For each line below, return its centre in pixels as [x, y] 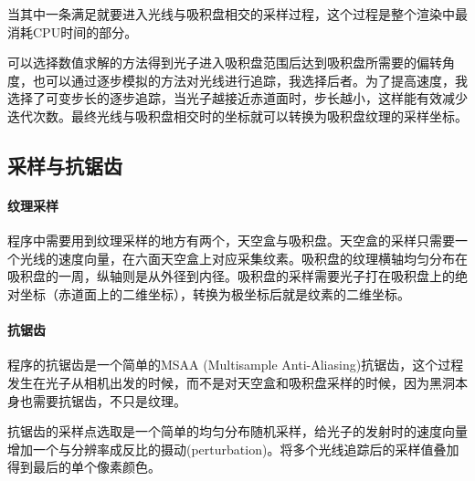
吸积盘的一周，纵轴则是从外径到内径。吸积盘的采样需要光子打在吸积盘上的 [231, 276]
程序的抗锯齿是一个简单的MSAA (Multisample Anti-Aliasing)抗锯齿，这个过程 [236, 365]
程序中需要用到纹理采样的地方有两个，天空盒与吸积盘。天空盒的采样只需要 [231, 240]
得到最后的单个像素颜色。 [84, 467]
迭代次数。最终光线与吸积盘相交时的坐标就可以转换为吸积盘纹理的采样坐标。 [237, 115]
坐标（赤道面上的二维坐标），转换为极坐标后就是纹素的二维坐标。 [215, 293]
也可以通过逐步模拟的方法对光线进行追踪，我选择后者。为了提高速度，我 [250, 80]
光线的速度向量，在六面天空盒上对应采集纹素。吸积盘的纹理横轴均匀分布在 [243, 258]
